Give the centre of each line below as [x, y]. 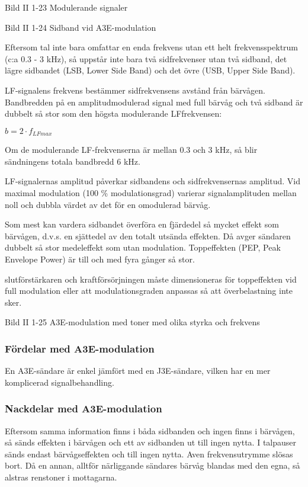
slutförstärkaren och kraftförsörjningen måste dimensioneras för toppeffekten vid [151, 279]
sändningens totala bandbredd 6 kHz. [73, 161]
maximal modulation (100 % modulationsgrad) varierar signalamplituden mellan [151, 192]
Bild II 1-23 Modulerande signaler [66, 7]
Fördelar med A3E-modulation [80, 348]
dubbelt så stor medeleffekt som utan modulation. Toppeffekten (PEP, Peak [143, 247]
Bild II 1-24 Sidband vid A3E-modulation [81, 27]
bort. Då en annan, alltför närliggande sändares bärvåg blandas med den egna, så [153, 465]
